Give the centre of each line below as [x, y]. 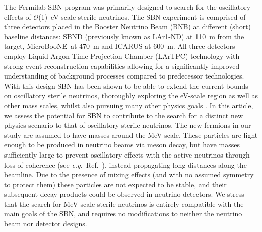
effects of [18, 16]
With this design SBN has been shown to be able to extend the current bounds [126, 85]
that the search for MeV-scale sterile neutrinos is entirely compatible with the [124, 204]
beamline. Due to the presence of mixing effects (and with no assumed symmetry [129, 174]
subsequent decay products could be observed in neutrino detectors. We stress [124, 194]
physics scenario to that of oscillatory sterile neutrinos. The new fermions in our [128, 125]
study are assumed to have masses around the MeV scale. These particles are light [131, 135]
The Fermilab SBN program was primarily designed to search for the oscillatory [127, 7]
